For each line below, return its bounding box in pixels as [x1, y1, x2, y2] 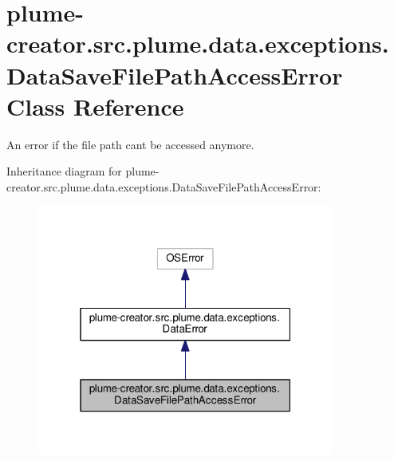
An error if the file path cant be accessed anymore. [6, 136, 254, 152]
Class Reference [6, 89, 184, 122]
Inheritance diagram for [6, 163, 122, 179]
